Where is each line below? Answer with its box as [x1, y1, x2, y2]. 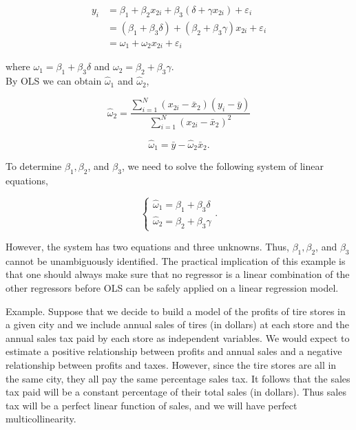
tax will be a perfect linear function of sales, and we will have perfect [6, 398, 297, 412]
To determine [6, 159, 62, 173]
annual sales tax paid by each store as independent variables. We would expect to [6, 330, 350, 345]
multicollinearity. [6, 411, 76, 426]
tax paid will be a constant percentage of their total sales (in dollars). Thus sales [6, 385, 346, 399]
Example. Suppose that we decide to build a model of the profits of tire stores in [6, 303, 346, 318]
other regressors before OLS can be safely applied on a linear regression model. [6, 281, 339, 295]
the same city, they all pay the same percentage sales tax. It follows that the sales [6, 371, 350, 385]
